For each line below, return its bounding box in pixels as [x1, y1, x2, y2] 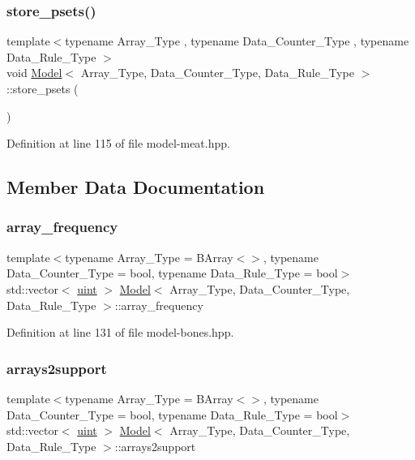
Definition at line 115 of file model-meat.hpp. [6, 135, 230, 152]
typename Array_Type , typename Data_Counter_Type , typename [65, 32, 409, 49]
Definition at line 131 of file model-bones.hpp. [6, 324, 234, 341]
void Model [6, 64, 62, 81]
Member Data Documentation [6, 174, 265, 200]
